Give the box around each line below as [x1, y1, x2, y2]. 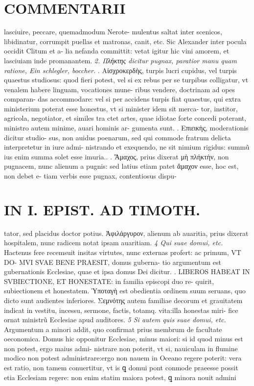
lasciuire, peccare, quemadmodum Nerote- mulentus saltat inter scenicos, [4, 26, 222, 37]
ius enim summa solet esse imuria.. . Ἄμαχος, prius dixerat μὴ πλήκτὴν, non [4, 151, 229, 161]
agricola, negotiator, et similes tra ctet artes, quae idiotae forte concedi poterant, [4, 113, 247, 123]
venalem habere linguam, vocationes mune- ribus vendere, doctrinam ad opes [4, 84, 235, 94]
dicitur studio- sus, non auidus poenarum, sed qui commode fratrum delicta [4, 132, 231, 142]
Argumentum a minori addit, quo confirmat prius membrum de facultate [4, 324, 222, 334]
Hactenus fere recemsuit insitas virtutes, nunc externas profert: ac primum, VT [4, 247, 241, 257]
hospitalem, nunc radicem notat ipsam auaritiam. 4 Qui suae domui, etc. [4, 237, 223, 248]
